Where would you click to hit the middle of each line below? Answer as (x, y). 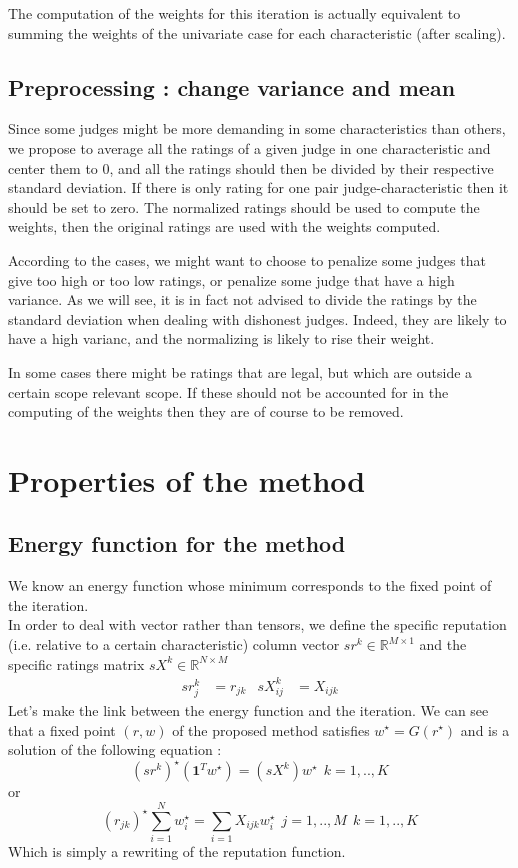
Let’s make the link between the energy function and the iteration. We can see (248, 709)
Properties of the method (187, 479)
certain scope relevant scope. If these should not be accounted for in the (228, 391)
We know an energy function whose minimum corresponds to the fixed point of (250, 585)
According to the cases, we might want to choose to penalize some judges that (247, 259)
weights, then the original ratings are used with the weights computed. (224, 226)
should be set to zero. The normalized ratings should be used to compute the (244, 206)
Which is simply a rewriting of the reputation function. (177, 850)
